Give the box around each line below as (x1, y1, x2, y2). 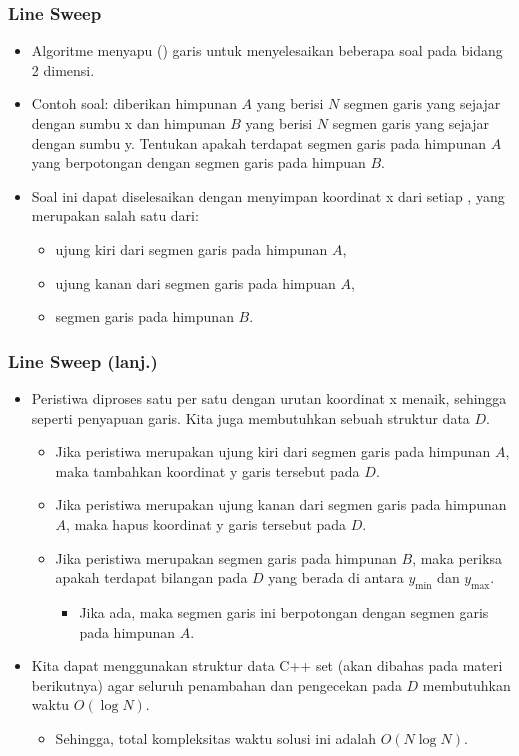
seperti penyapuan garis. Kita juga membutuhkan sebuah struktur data (31, 407, 470, 428)
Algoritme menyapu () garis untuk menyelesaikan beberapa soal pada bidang (31, 40, 503, 61)
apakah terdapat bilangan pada (55, 567, 248, 588)
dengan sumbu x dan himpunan (31, 113, 226, 133)
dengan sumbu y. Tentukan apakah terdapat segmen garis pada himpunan (31, 132, 486, 153)
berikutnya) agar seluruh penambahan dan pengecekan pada (31, 674, 402, 695)
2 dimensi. (31, 59, 95, 80)
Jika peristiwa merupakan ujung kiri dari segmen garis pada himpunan (55, 441, 491, 462)
